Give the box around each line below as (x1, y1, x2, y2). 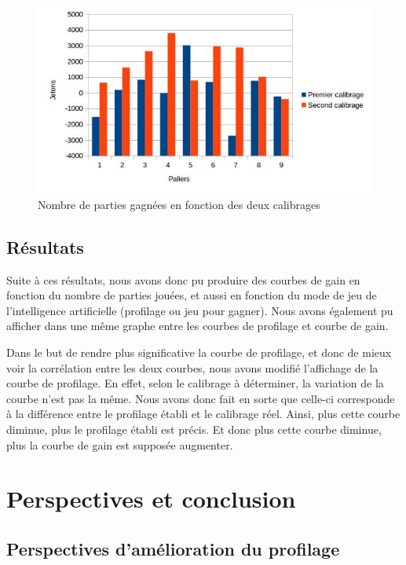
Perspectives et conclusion (6, 482, 296, 515)
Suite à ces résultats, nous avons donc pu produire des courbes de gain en (6, 271, 360, 288)
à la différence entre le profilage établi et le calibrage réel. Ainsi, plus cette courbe (6, 405, 401, 422)
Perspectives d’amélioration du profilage (6, 536, 340, 560)
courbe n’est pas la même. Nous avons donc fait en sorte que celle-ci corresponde (6, 390, 395, 406)
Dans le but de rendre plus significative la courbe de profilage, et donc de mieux (6, 344, 392, 361)
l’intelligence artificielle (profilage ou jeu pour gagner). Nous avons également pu (6, 302, 393, 318)
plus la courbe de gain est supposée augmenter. (6, 436, 233, 453)
